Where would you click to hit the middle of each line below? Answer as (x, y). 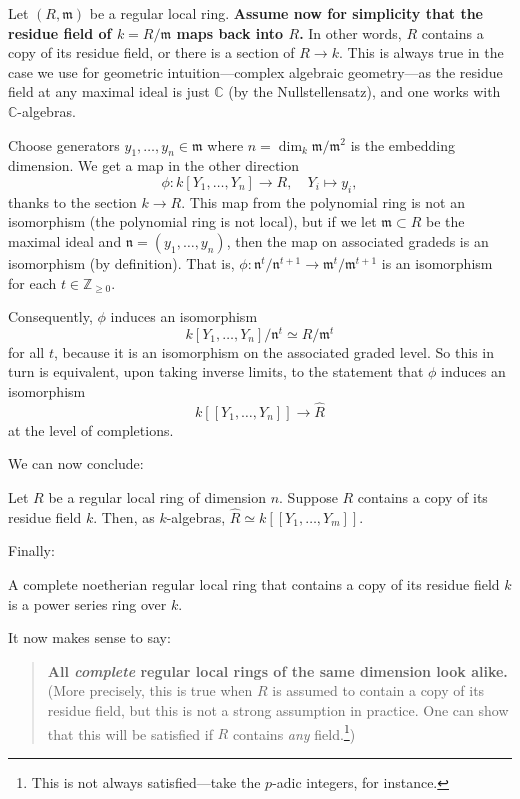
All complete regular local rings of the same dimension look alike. (277, 670)
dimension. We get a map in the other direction (154, 165)
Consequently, (50, 316)
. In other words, (350, 32)
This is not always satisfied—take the (146, 781)
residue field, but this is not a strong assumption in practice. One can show (278, 709)
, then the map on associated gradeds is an (357, 240)
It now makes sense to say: (89, 637)
